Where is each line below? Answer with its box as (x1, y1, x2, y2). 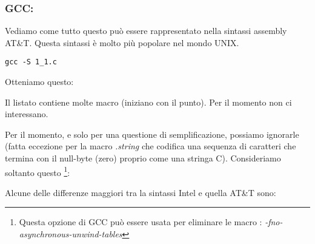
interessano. (5, 107, 48, 120)
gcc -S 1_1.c (5, 58, 57, 67)
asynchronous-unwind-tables (19, 228, 122, 240)
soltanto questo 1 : (5, 164, 70, 178)
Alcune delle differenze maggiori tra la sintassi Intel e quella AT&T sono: (5, 186, 276, 198)
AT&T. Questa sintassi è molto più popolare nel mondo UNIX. (5, 36, 239, 49)
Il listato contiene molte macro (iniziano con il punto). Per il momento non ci (5, 95, 292, 108)
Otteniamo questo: (5, 75, 74, 88)
